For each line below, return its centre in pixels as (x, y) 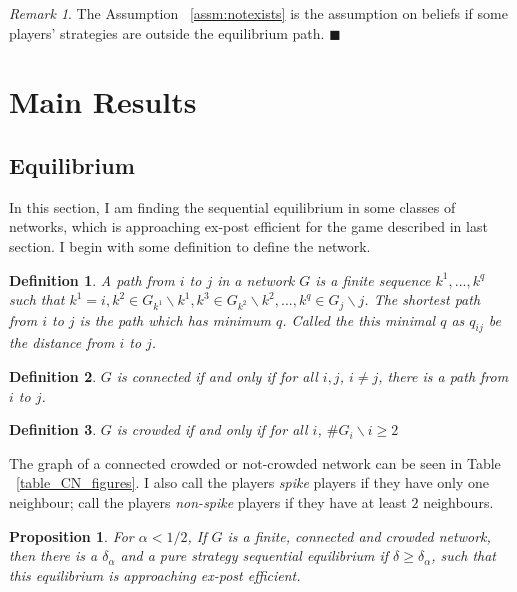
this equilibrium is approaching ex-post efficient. (155, 574)
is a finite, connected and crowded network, (359, 535)
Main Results (103, 101)
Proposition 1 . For (71, 535)
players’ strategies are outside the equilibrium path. (167, 32)
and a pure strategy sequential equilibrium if (254, 555)
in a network (256, 279)
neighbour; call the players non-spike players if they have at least (208, 501)
